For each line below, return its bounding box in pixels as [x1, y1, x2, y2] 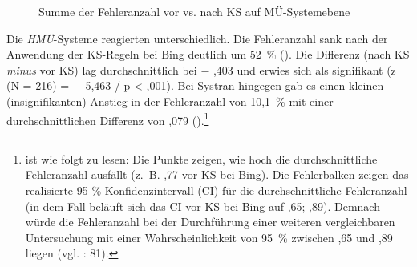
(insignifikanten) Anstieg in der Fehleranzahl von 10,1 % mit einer [6, 92, 334, 109]
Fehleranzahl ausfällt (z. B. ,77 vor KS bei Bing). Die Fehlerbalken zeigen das [25, 166, 409, 183]
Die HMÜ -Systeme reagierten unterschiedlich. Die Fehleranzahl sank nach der [6, 30, 388, 47]
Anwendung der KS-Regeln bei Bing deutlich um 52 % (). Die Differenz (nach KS [6, 46, 410, 63]
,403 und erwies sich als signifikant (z [213, 61, 396, 78]
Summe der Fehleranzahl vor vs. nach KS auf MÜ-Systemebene [38, 3, 350, 19]
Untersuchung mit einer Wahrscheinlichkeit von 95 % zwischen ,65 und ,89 [25, 229, 393, 245]
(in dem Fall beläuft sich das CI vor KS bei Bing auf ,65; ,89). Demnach [25, 197, 380, 214]
